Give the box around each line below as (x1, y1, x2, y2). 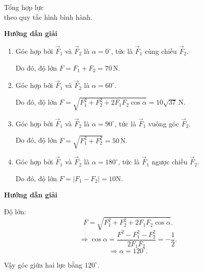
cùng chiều (144, 46, 177, 56)
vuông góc (148, 118, 179, 128)
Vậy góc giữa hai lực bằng (4, 259, 83, 270)
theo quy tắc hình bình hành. (4, 11, 93, 22)
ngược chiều (151, 156, 188, 167)
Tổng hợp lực (4, 2, 44, 12)
